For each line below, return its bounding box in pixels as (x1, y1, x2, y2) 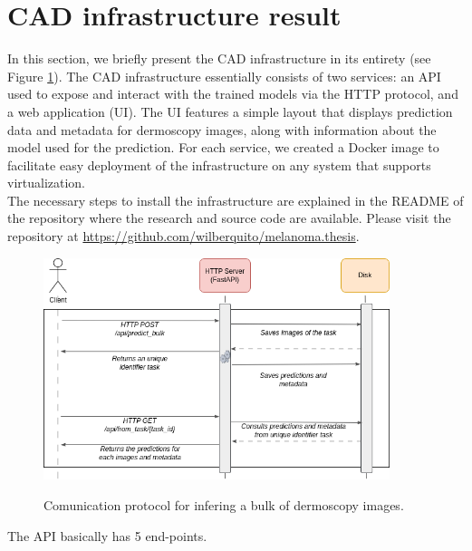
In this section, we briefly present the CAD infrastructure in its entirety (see (7, 49, 431, 68)
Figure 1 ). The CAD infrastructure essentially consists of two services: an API (7, 66, 441, 85)
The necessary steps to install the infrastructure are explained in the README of (7, 190, 464, 209)
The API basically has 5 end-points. (7, 526, 207, 545)
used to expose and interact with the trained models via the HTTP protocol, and (7, 84, 458, 103)
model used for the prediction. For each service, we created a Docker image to (7, 138, 439, 157)
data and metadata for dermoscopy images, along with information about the (7, 120, 437, 139)
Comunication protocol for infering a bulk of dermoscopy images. (43, 496, 404, 515)
